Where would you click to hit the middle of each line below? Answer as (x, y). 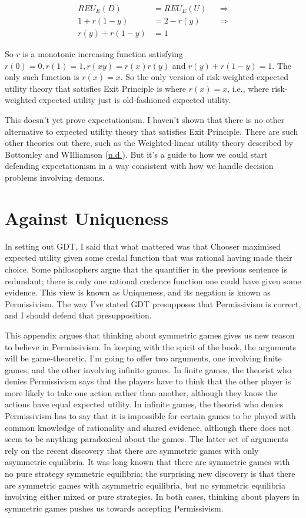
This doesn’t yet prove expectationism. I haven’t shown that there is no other (145, 120)
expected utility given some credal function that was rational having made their (149, 258)
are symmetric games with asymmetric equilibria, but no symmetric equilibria (145, 485)
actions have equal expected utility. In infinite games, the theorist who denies (144, 404)
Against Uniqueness (87, 218)
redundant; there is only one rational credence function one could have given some (153, 280)
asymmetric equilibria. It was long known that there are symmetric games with (147, 462)
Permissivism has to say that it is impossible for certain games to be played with (150, 416)
